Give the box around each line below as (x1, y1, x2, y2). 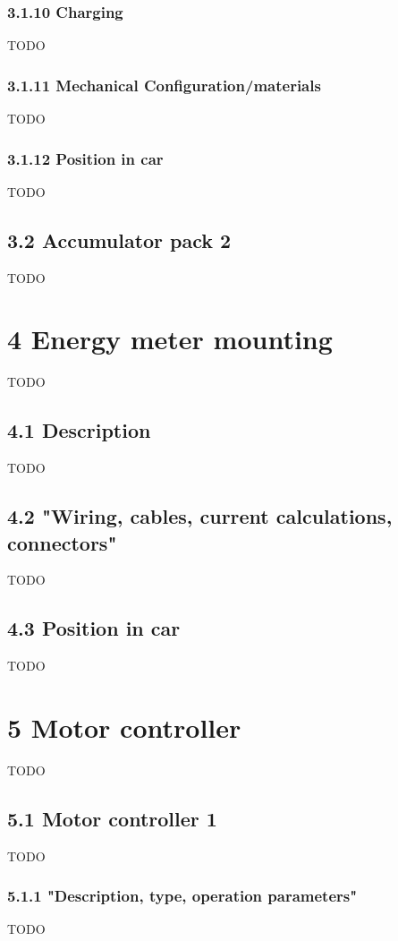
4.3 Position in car (7, 614, 181, 642)
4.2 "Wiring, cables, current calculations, (7, 502, 393, 530)
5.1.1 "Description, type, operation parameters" (7, 885, 358, 907)
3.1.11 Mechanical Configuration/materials (7, 73, 321, 96)
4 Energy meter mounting (7, 321, 333, 357)
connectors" (7, 528, 117, 556)
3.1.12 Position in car (7, 147, 164, 169)
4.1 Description (7, 416, 151, 444)
